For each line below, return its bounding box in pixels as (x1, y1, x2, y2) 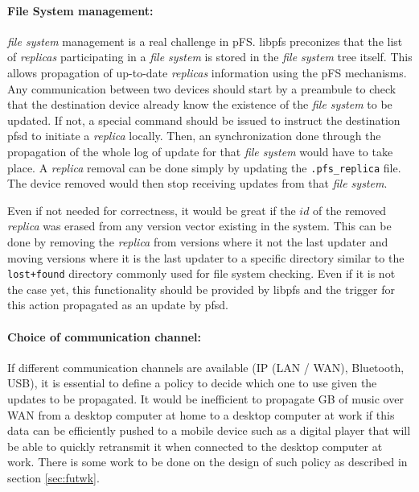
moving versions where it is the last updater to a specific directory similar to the (7, 249, 405, 266)
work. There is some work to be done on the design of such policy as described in (7, 453, 408, 470)
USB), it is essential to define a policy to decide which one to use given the (7, 374, 377, 391)
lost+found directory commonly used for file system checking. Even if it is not (7, 265, 396, 282)
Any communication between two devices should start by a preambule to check (7, 80, 396, 97)
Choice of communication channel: (7, 328, 201, 345)
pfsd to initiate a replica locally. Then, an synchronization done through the (7, 127, 381, 144)
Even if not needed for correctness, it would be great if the (7, 201, 296, 218)
